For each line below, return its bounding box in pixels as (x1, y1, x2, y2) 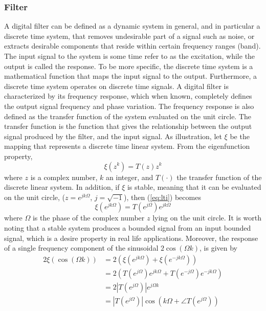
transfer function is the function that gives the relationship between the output (4, 121, 252, 131)
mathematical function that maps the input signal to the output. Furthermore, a (4, 71, 257, 81)
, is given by (199, 242, 237, 253)
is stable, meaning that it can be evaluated (127, 182, 261, 192)
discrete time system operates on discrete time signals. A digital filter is (4, 80, 229, 91)
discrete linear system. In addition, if (4, 182, 120, 192)
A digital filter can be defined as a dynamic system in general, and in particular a (4, 20, 260, 31)
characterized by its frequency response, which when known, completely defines (4, 91, 252, 101)
